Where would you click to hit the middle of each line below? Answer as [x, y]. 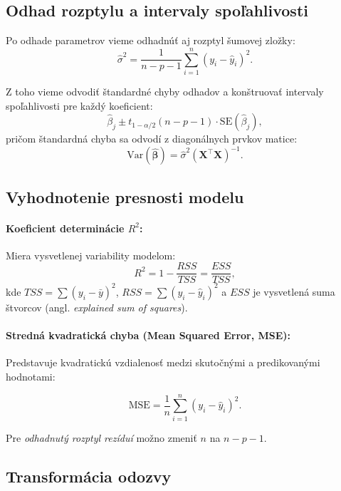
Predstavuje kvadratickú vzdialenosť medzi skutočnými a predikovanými [163, 362]
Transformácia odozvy [89, 476]
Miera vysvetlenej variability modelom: [91, 255]
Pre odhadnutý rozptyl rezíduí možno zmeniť [101, 437]
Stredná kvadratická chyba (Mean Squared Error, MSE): [148, 335]
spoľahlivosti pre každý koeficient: [79, 105]
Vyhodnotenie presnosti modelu [125, 196]
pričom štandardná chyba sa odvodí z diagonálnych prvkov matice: [152, 139]
